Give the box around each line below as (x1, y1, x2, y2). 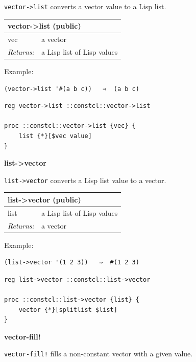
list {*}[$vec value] (18, 132, 92, 140)
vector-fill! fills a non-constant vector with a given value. (4, 348, 193, 359)
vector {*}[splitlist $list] (18, 306, 117, 313)
